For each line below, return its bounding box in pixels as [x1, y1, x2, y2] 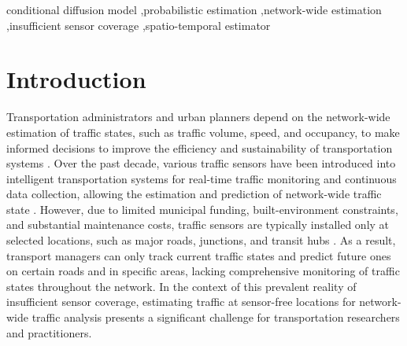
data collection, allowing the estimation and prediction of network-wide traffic [6, 186, 382, 202]
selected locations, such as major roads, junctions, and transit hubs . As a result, [6, 232, 396, 248]
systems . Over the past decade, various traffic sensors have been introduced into [6, 155, 396, 171]
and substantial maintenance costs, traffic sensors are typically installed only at [6, 216, 390, 233]
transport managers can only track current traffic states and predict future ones [6, 247, 391, 263]
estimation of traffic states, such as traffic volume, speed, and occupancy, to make [6, 123, 400, 140]
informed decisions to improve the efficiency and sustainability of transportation [6, 139, 393, 156]
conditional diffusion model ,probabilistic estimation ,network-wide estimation [6, 2, 382, 17]
